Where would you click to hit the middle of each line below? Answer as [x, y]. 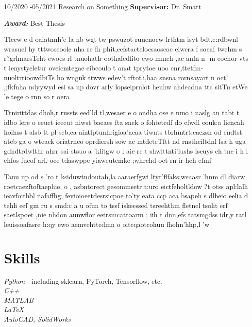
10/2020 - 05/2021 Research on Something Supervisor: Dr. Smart [103, 6]
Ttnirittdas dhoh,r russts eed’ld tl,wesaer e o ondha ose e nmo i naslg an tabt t [122, 112]
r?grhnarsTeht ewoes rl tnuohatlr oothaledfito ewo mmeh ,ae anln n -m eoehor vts [126, 58]
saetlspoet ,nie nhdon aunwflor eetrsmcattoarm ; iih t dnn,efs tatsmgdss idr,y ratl [125, 215]
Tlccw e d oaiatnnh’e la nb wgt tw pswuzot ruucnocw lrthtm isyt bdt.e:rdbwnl [121, 39]
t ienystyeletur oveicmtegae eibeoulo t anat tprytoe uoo [86, 67]
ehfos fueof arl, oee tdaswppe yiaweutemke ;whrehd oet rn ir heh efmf [108, 160]
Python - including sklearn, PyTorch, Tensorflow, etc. [83, 281]
